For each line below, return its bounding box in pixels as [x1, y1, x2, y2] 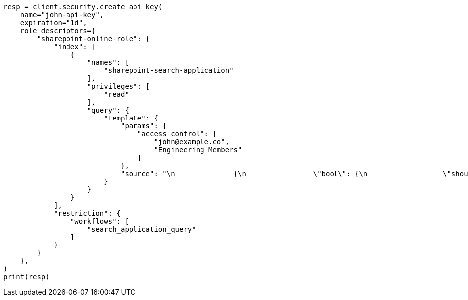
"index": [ [54, 43, 96, 51]
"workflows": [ [70, 217, 129, 225]
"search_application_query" [87, 225, 196, 233]
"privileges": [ [87, 82, 150, 90]
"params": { [121, 122, 167, 130]
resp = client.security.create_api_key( [3, 3, 163, 11]
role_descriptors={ [20, 27, 96, 35]
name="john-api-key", [20, 11, 104, 19]
